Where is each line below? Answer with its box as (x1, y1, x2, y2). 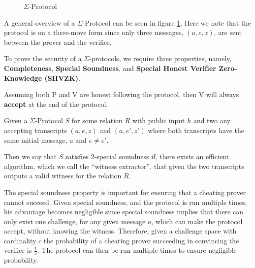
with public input (132, 115, 185, 126)
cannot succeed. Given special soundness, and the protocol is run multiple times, (4, 197, 247, 207)
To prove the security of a (4, 53, 82, 64)
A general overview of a (4, 17, 75, 28)
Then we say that (4, 151, 57, 162)
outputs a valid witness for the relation (4, 170, 122, 181)
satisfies (65, 151, 89, 162)
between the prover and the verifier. (4, 36, 112, 47)
